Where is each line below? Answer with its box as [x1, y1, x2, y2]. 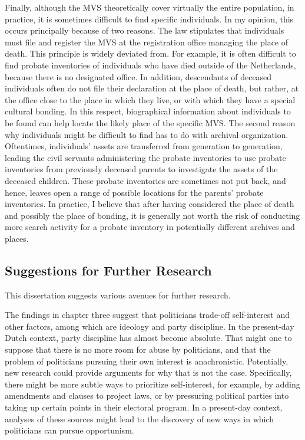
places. [5, 232, 29, 244]
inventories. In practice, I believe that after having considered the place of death [5, 198, 294, 210]
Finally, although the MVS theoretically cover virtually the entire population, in [5, 1, 294, 13]
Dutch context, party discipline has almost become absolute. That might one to [5, 331, 292, 344]
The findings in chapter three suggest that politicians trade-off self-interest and [5, 308, 290, 321]
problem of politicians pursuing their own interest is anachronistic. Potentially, [5, 354, 289, 367]
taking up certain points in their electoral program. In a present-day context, [5, 401, 283, 413]
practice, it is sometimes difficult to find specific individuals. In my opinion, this [5, 12, 294, 25]
